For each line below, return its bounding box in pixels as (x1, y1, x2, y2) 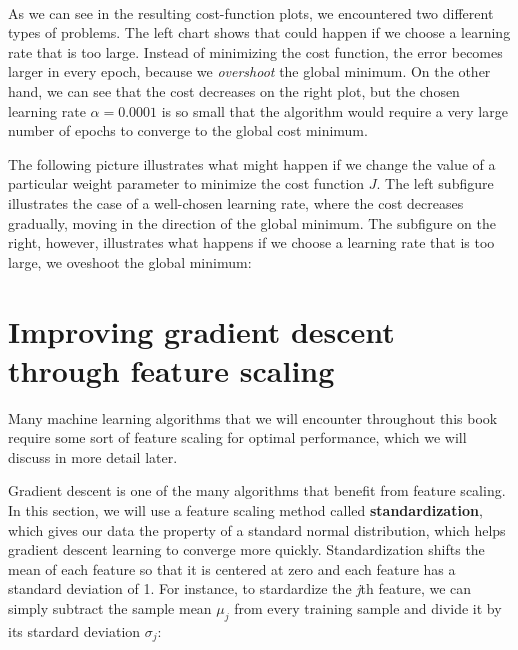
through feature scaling (8, 349, 335, 390)
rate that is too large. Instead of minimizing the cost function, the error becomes (8, 41, 503, 62)
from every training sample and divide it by (234, 597, 502, 618)
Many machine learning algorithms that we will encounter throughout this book (8, 407, 498, 428)
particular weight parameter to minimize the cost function (8, 173, 365, 194)
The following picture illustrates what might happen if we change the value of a (8, 153, 496, 174)
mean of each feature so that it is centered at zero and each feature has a (8, 558, 456, 579)
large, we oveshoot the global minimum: (8, 251, 252, 272)
